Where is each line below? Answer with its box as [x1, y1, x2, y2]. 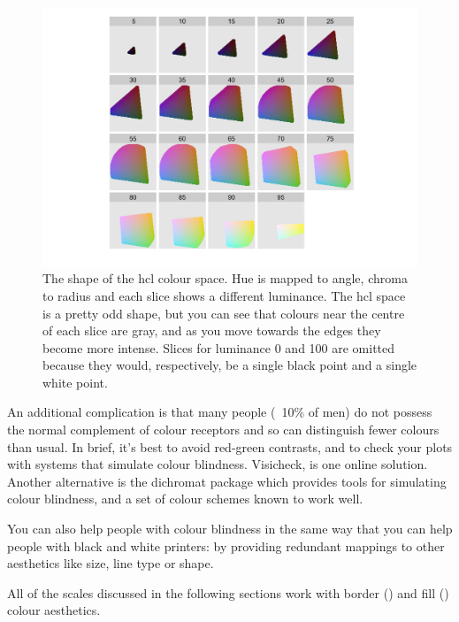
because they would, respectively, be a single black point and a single [42, 356, 417, 374]
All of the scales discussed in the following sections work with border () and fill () [7, 583, 449, 602]
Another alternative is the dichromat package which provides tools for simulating [7, 472, 447, 490]
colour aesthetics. [7, 601, 101, 619]
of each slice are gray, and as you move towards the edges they [42, 321, 381, 340]
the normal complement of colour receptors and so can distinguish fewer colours [7, 420, 440, 439]
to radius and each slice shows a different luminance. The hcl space [42, 286, 406, 304]
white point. [42, 372, 108, 391]
